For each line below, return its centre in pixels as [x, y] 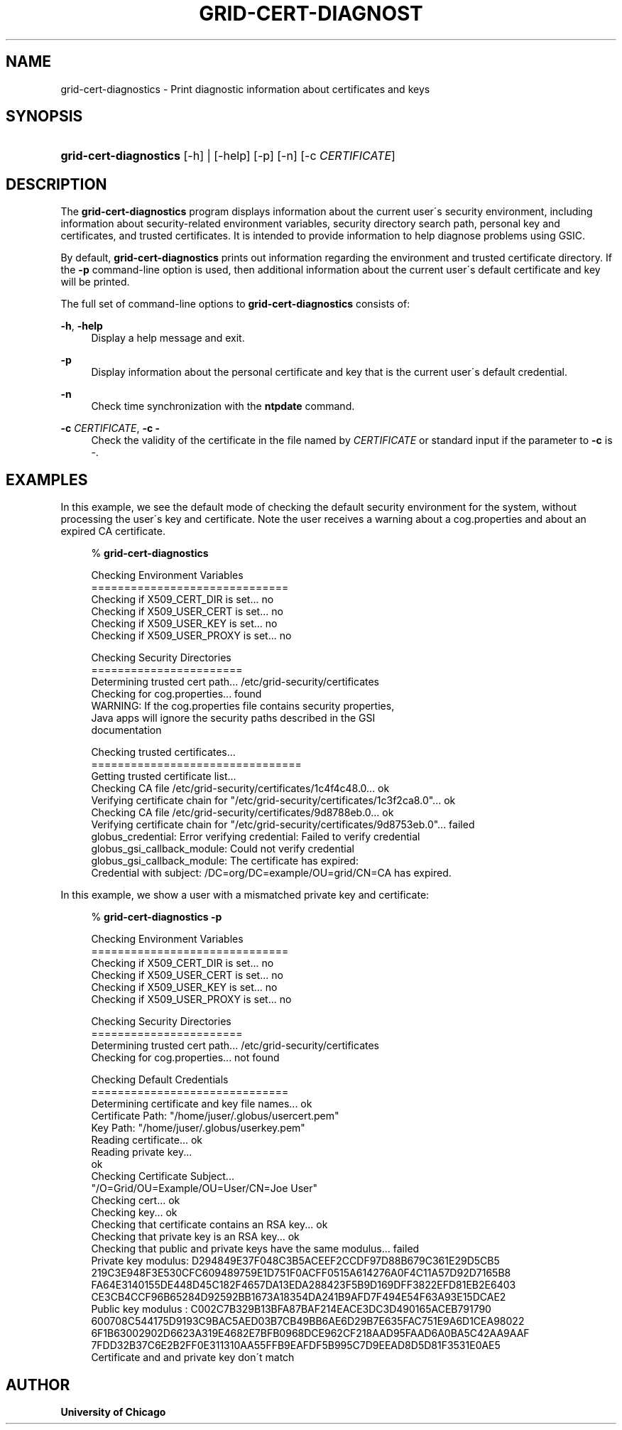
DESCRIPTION [56, 184]
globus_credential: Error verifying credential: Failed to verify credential [256, 837]
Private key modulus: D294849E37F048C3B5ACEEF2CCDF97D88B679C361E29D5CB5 [295, 1261]
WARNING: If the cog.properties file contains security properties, [243, 706]
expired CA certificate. [113, 531]
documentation [126, 730]
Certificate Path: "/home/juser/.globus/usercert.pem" [215, 1116]
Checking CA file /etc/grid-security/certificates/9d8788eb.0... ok [242, 813]
